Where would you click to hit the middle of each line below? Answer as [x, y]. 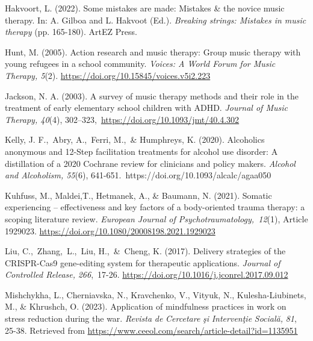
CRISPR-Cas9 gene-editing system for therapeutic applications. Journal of [143, 262]
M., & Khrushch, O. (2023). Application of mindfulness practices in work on [146, 306]
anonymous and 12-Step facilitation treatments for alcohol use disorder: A [141, 151]
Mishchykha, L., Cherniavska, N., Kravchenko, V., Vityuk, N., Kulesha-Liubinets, [156, 294]
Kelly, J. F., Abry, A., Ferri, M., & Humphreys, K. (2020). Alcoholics [135, 139]
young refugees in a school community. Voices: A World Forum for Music [140, 64]
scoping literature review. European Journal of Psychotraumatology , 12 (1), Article [156, 218]
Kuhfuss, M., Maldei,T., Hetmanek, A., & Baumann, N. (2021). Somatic [138, 195]
